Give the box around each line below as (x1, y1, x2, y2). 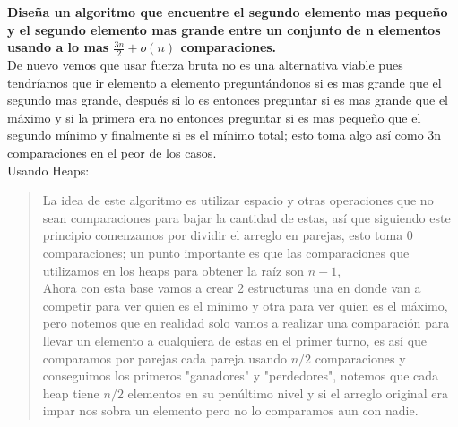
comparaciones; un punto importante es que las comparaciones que (42, 243, 410, 261)
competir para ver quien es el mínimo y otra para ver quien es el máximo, (42, 295, 448, 314)
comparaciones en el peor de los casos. (7, 142, 217, 161)
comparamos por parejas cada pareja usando (42, 348, 288, 367)
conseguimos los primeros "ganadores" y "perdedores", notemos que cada (42, 366, 439, 385)
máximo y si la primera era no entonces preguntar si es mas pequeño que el (7, 107, 421, 126)
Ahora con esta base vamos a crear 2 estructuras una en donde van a (42, 278, 421, 297)
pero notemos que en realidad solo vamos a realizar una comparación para (42, 313, 450, 332)
